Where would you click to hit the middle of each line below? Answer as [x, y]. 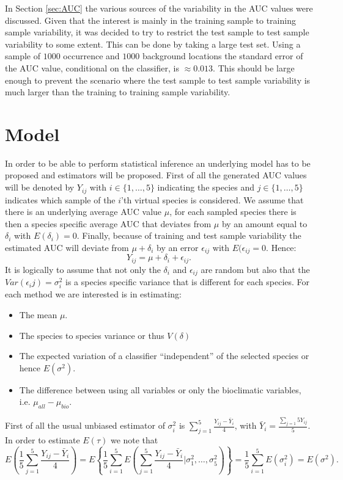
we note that [134, 440]
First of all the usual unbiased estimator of [85, 425]
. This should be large [254, 67]
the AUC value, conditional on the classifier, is [92, 67]
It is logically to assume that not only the [83, 269]
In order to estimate [42, 440]
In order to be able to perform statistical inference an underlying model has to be [158, 163]
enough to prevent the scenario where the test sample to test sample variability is [158, 80]
